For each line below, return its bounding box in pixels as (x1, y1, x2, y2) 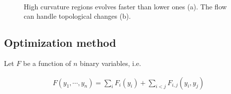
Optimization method (4, 35, 116, 50)
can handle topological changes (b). (24, 11, 131, 21)
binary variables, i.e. (80, 58, 141, 68)
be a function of (23, 58, 71, 68)
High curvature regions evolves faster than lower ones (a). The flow (24, 1, 227, 11)
